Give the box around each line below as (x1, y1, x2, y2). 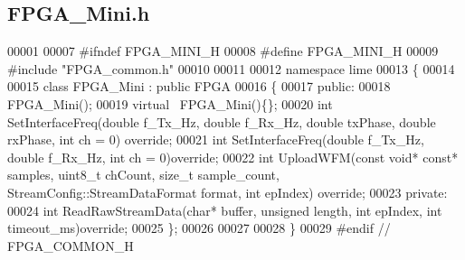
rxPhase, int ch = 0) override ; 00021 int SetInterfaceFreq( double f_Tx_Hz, (7, 130, 424, 149)
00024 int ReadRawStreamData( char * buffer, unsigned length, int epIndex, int (7, 200, 442, 219)
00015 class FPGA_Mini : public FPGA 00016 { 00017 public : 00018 (7, 77, 391, 96)
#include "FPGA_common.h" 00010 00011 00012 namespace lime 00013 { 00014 (7, 59, 455, 78)
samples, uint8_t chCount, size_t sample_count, (7, 165, 280, 184)
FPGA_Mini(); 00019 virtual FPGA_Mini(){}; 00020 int (7, 94, 333, 113)
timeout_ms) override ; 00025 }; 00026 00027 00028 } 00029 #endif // (7, 218, 391, 237)
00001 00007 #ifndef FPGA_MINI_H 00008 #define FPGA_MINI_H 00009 (7, 42, 439, 60)
